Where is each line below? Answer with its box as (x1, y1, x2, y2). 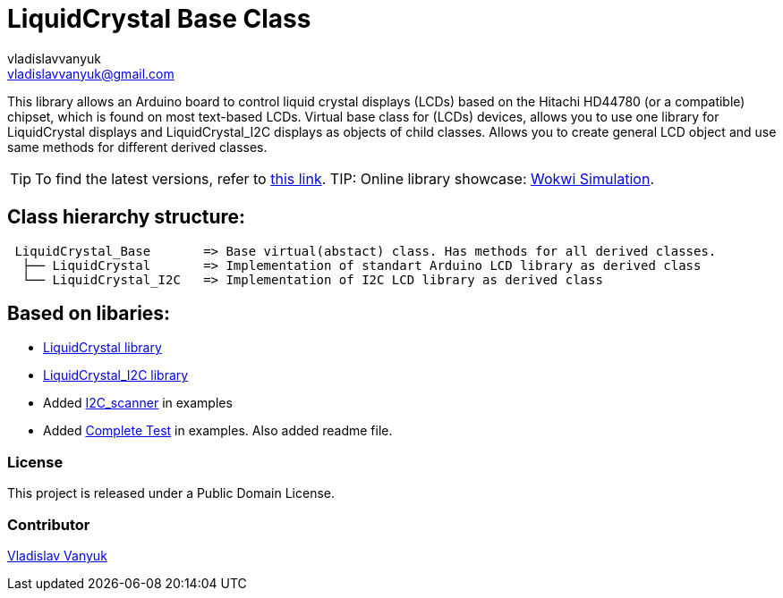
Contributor (7, 515, 90, 534)
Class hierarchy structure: (7, 206, 246, 229)
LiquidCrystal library (43, 340, 162, 356)
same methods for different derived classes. (7, 139, 268, 155)
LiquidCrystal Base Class (7, 4, 311, 34)
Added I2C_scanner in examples (43, 395, 233, 411)
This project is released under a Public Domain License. (7, 485, 335, 501)
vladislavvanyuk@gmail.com (7, 65, 174, 81)
